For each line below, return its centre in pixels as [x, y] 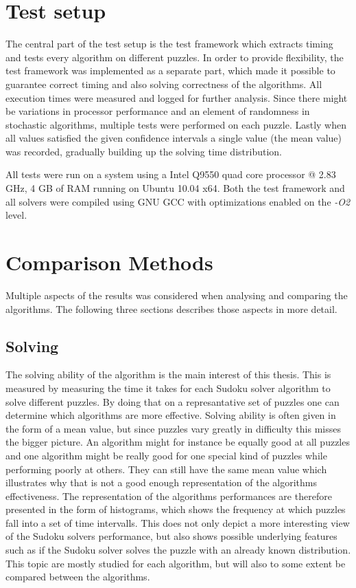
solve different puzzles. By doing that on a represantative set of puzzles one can [173, 401]
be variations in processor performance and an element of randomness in [158, 111]
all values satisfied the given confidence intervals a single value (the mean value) [174, 138]
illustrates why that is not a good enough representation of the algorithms [162, 482]
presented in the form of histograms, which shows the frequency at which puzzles [176, 509]
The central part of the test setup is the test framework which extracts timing [169, 44]
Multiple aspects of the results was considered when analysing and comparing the [177, 295]
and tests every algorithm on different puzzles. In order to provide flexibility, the [175, 57]
